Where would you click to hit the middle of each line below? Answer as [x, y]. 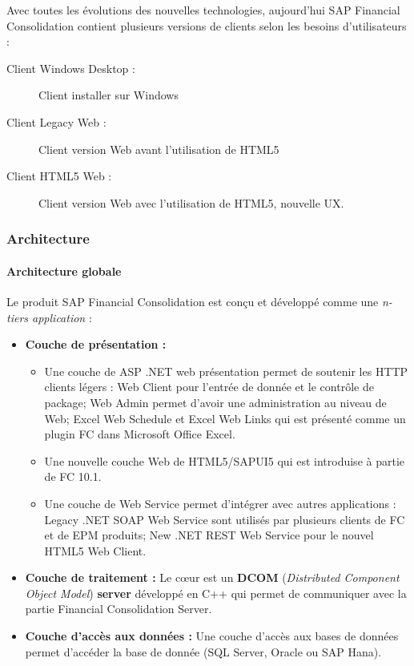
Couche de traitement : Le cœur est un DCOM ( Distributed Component [212, 577]
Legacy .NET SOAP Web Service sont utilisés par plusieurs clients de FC [225, 519]
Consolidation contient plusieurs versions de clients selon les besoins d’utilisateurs [207, 25]
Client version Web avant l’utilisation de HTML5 [159, 149]
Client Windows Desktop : [71, 68]
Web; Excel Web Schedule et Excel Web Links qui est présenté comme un [225, 418]
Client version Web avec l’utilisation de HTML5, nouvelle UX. [191, 202]
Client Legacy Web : [56, 121]
